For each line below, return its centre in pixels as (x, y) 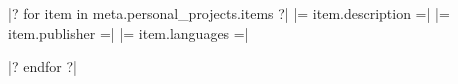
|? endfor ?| (42, 66)
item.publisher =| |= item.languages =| (128, 32)
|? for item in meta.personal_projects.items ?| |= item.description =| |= (229, 13)
